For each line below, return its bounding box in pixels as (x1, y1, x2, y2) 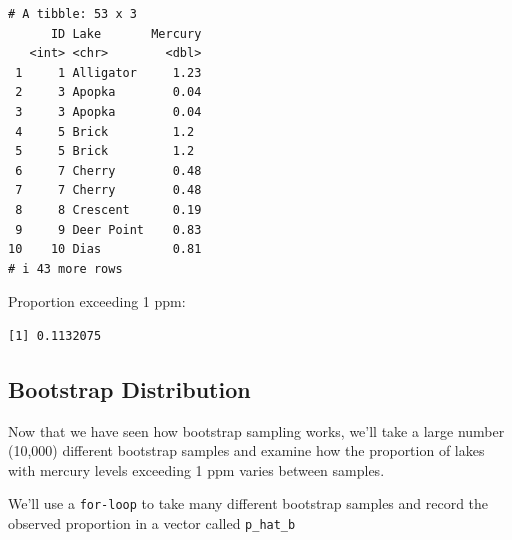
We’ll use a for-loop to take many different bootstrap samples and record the (8, 493, 489, 514)
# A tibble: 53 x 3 (8, 7, 137, 21)
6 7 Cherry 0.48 (15, 163, 202, 178)
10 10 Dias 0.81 (8, 242, 202, 257)
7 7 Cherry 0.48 (15, 183, 202, 198)
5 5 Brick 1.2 (15, 144, 195, 159)
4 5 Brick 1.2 (15, 124, 195, 139)
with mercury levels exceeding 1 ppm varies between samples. (8, 459, 385, 480)
